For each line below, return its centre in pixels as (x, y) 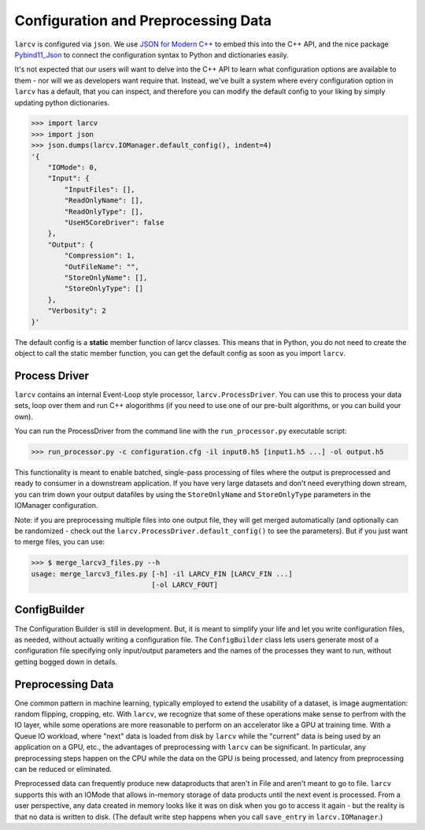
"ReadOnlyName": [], (104, 200)
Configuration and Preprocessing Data (143, 20)
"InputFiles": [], (100, 189)
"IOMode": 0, (73, 168)
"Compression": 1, (100, 256)
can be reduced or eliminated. (63, 769)
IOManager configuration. (56, 506)
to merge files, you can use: (60, 542)
